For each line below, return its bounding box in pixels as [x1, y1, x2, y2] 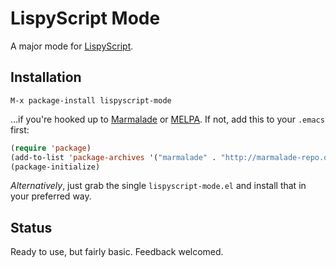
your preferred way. [10, 190, 92, 202]
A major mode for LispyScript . [10, 40, 134, 52]
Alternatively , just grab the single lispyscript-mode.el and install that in [10, 180, 307, 192]
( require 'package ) [10, 143, 92, 153]
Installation [10, 69, 82, 86]
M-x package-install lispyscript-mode [10, 95, 172, 106]
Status [10, 219, 53, 236]
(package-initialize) [10, 162, 101, 172]
